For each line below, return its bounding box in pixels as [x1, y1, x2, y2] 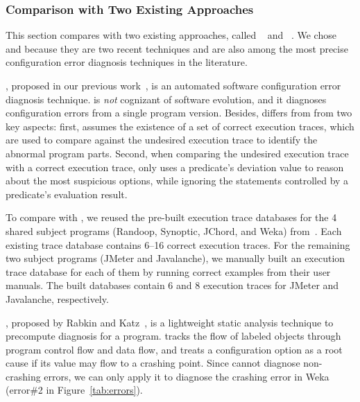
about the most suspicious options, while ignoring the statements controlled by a [6, 173, 349, 188]
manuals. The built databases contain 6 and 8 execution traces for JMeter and [6, 278, 339, 292]
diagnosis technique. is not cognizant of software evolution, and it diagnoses [6, 91, 327, 106]
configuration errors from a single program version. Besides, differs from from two [6, 105, 352, 120]
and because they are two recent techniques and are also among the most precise [6, 41, 348, 55]
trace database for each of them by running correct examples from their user [6, 264, 331, 279]
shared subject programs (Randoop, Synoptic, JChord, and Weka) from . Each [6, 223, 342, 238]
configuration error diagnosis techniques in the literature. [6, 55, 248, 69]
